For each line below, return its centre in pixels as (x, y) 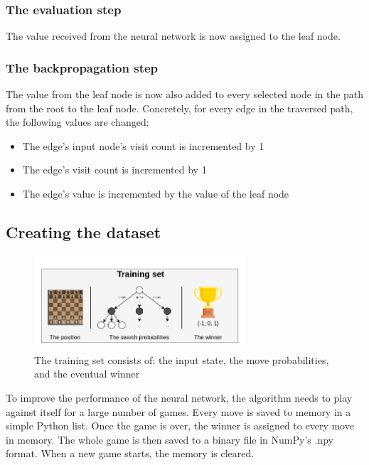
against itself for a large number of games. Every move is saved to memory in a (178, 411)
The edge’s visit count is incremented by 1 (114, 170)
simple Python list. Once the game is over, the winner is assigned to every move (180, 426)
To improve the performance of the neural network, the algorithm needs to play (179, 397)
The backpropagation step (82, 67)
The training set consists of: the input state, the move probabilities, (182, 359)
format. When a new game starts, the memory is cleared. (130, 453)
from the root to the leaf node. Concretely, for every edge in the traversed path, (180, 108)
